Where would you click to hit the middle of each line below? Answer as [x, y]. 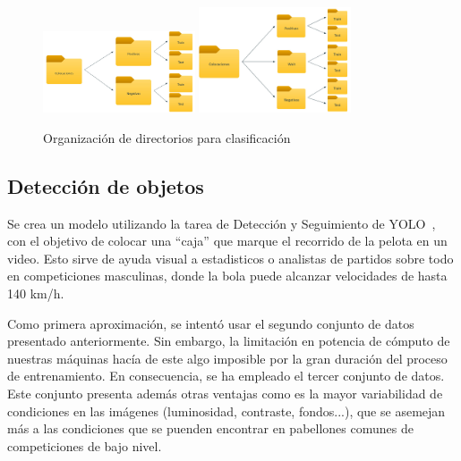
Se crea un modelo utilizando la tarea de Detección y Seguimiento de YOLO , [222, 223]
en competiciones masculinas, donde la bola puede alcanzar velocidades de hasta [227, 276]
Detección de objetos [106, 185]
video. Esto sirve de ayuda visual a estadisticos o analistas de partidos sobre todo [230, 258]
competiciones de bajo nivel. [85, 445]
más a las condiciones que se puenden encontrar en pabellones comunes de [210, 428]
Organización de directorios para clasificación [167, 137]
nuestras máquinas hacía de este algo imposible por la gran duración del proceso [227, 358]
